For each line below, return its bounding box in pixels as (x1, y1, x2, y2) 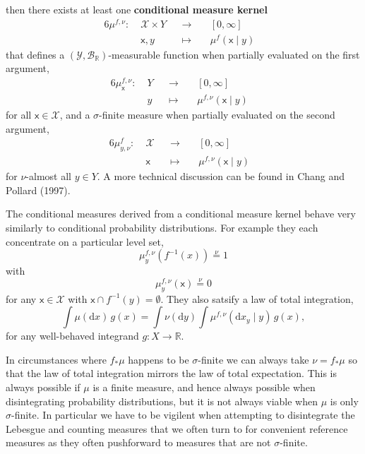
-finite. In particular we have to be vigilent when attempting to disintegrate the (11, 407, 355, 422)
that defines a (6, 47, 65, 61)
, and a (59, 107, 90, 122)
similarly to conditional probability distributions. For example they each (6, 220, 318, 234)
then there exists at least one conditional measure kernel (6, 2, 268, 16)
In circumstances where (6, 352, 107, 366)
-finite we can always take (198, 352, 309, 366)
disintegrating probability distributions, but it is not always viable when (6, 393, 318, 408)
